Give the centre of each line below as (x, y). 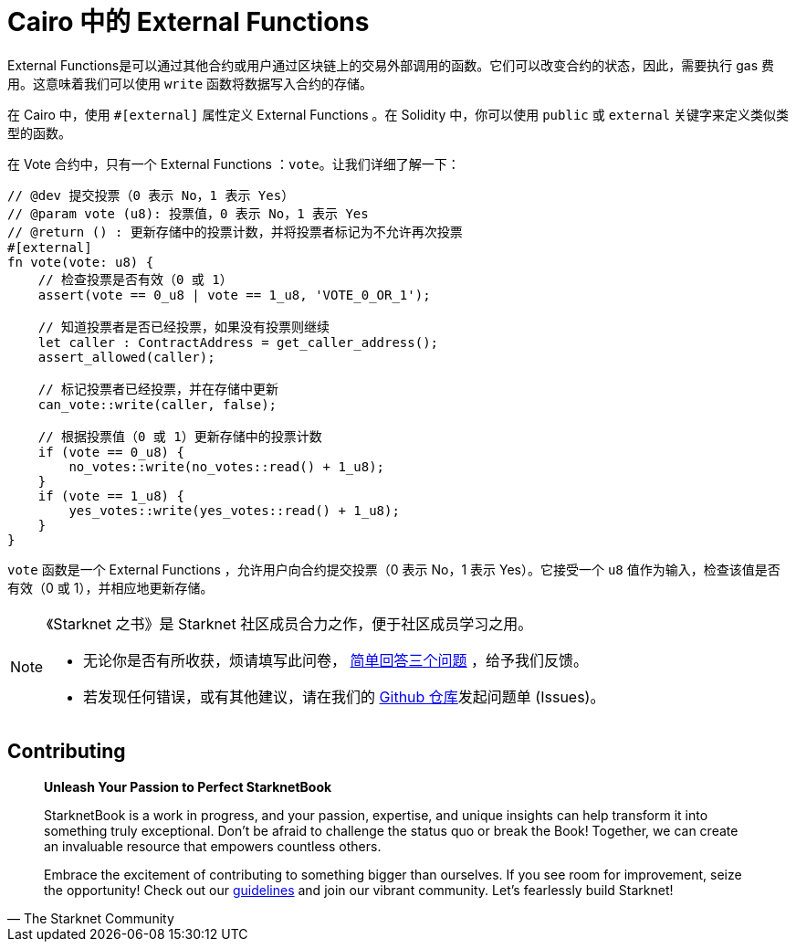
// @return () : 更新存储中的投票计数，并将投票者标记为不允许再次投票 (235, 232)
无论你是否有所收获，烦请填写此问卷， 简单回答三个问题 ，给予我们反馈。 (336, 660)
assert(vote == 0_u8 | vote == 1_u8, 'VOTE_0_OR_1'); (234, 295)
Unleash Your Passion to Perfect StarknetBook (188, 786)
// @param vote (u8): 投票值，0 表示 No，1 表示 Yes (188, 213)
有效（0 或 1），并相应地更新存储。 (110, 587)
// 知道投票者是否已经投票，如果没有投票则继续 (183, 327)
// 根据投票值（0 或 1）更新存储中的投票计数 (180, 436)
